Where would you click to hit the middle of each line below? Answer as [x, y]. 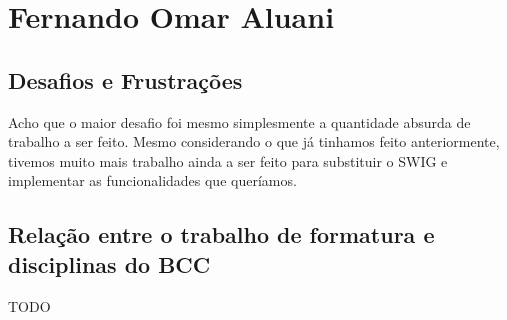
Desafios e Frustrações [125, 79]
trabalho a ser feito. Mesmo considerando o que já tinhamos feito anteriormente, [254, 141]
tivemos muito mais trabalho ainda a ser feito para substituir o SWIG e [228, 160]
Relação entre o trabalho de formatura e [221, 234]
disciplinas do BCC [109, 263]
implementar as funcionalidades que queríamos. [152, 180]
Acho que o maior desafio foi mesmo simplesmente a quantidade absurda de [239, 121]
